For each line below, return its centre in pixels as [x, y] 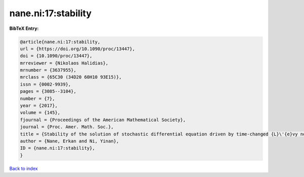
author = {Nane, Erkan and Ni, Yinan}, [69, 141]
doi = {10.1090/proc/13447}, [56, 56]
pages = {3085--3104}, [48, 92]
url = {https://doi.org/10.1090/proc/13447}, [78, 49]
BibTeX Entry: [24, 28]
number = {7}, [37, 98]
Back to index [24, 168]
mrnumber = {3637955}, [48, 70]
